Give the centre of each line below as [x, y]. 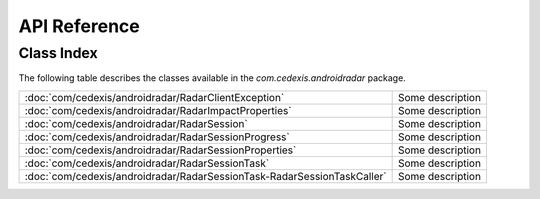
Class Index [58, 53]
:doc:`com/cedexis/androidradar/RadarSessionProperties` [160, 150]
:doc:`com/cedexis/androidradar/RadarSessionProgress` [157, 137]
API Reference [79, 26]
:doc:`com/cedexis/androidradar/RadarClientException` [154, 97]
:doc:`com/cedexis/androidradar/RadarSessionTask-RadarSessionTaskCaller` [205, 176]
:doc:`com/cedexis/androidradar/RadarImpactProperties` [158, 110]
